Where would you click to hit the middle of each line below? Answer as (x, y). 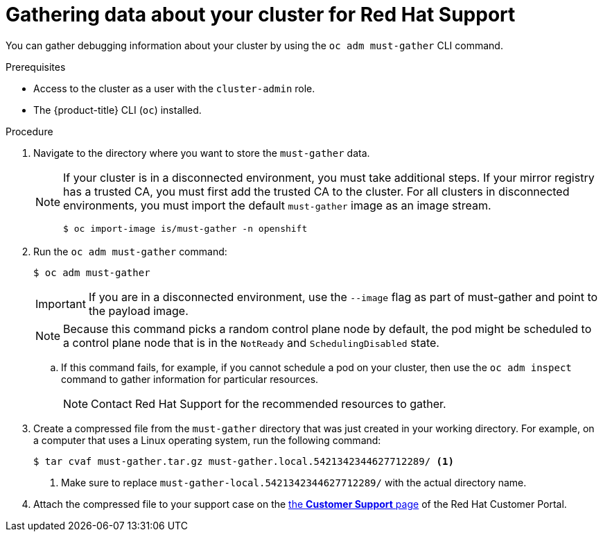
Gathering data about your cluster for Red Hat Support (261, 15)
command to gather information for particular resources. (190, 379)
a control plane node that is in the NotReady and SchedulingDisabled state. (251, 342)
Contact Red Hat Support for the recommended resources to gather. (269, 403)
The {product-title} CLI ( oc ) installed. (117, 110)
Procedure (29, 131)
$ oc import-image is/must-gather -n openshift (185, 228)
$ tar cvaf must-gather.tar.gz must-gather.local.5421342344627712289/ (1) (244, 461)
